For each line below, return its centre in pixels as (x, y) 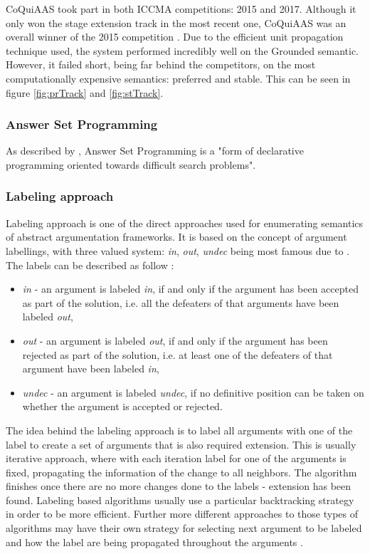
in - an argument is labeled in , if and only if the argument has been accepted (190, 289)
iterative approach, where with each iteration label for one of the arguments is (176, 458)
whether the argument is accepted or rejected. (122, 406)
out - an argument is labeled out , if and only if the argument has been (175, 340)
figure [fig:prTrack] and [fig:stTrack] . (85, 92)
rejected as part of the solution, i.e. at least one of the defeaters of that (178, 354)
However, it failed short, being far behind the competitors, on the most (161, 64)
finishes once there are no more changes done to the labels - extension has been (179, 486)
